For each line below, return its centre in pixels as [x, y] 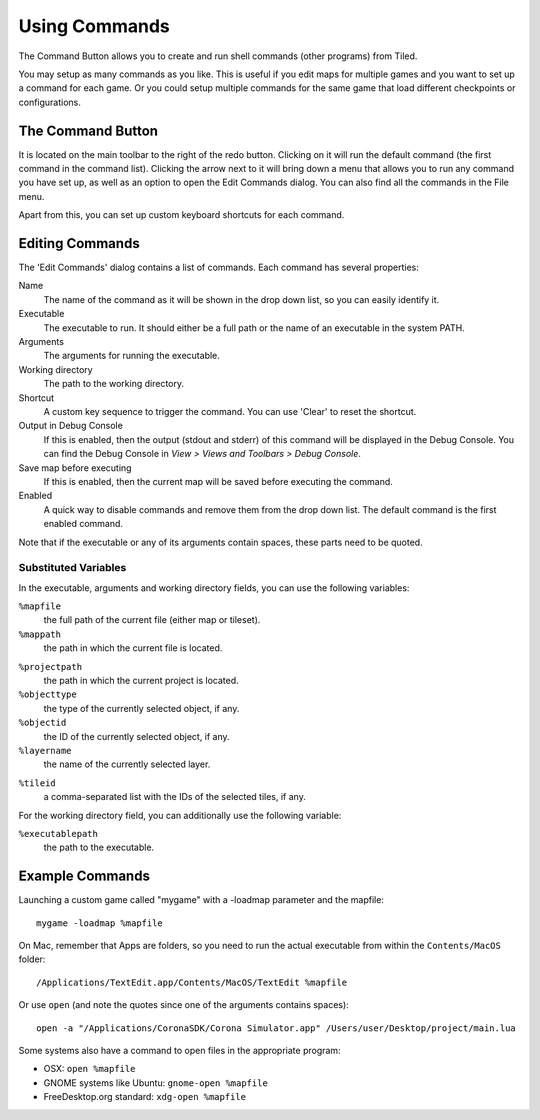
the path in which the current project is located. [141, 680]
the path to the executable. [99, 847]
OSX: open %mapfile [89, 1069]
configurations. [50, 102]
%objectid [42, 723]
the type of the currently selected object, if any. [141, 708]
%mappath [40, 634]
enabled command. [83, 524]
